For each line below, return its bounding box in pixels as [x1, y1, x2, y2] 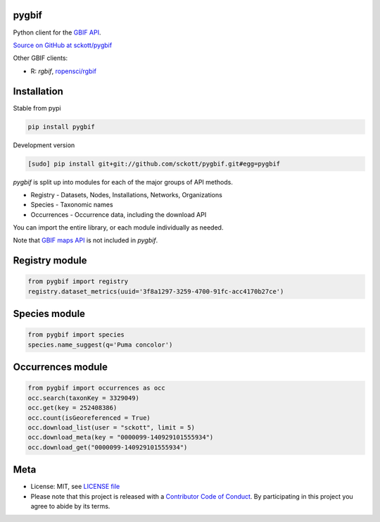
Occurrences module [13, 361, 108, 373]
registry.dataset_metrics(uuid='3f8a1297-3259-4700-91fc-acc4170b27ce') [27, 287, 284, 295]
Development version [13, 141, 75, 149]
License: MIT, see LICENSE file [30, 483, 120, 491]
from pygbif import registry [27, 278, 129, 285]
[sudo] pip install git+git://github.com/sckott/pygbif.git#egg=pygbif [27, 159, 281, 168]
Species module [13, 308, 86, 320]
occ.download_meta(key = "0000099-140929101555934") [27, 433, 214, 442]
